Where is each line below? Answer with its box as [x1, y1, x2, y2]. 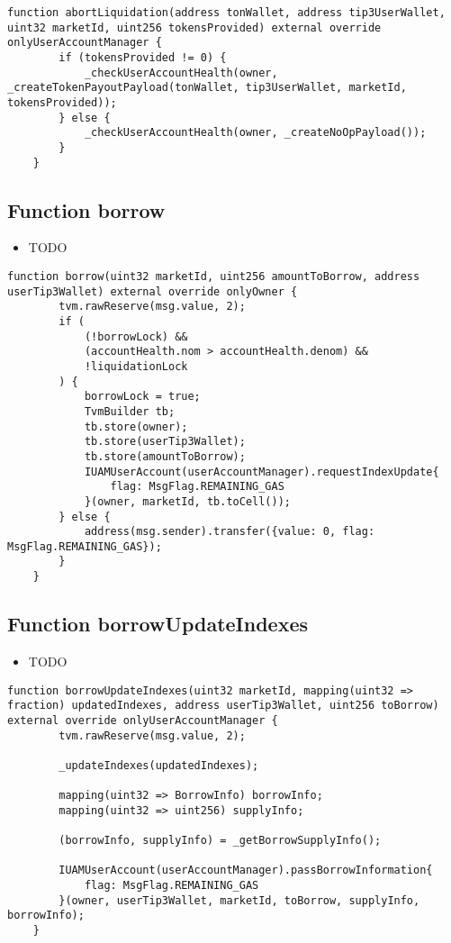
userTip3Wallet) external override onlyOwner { [7, 285, 298, 298]
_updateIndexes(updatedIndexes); [59, 758, 259, 772]
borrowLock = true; [84, 390, 201, 403]
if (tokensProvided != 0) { [59, 50, 227, 64]
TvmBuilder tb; [84, 404, 176, 418]
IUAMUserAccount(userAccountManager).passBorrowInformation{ [59, 864, 433, 877]
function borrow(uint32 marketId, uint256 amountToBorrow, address [7, 270, 420, 284]
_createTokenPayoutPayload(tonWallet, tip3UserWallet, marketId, [7, 81, 407, 95]
